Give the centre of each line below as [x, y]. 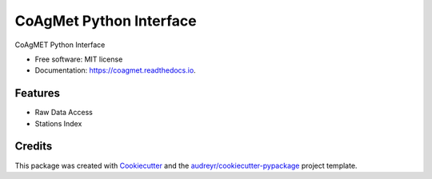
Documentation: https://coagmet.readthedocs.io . [115, 70]
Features [37, 93]
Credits [34, 147]
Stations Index [58, 123]
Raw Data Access [64, 113]
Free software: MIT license [79, 59]
